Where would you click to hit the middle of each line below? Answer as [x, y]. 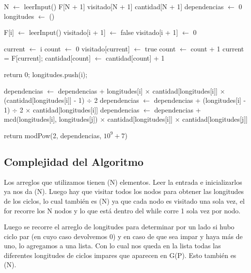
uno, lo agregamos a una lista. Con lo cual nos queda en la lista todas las [112, 246]
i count [51, 48]
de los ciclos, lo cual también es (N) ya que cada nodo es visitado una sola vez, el [124, 201]
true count [160, 48]
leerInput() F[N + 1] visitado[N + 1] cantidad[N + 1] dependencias [124, 6]
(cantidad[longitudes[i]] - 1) [44, 100]
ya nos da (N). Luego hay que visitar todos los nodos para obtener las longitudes [124, 191]
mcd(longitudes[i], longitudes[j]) [51, 119]
